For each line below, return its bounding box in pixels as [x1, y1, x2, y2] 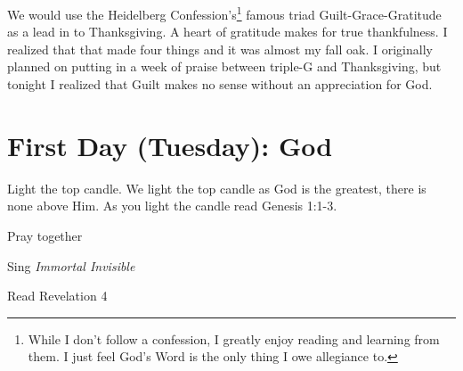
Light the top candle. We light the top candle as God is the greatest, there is [7, 178, 426, 197]
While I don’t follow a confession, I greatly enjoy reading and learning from [28, 329, 440, 348]
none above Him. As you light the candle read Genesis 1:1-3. [7, 196, 337, 215]
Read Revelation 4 [7, 286, 108, 305]
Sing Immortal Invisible [7, 256, 135, 275]
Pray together [7, 226, 83, 244]
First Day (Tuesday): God [7, 127, 333, 163]
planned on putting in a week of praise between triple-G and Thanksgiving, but [7, 57, 442, 76]
